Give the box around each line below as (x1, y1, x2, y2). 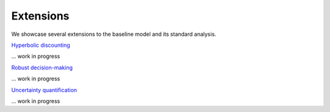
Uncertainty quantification (11, 86, 78, 94)
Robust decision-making (11, 64, 73, 71)
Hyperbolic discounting (11, 41, 70, 49)
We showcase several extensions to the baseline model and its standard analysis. (11, 30, 216, 38)
